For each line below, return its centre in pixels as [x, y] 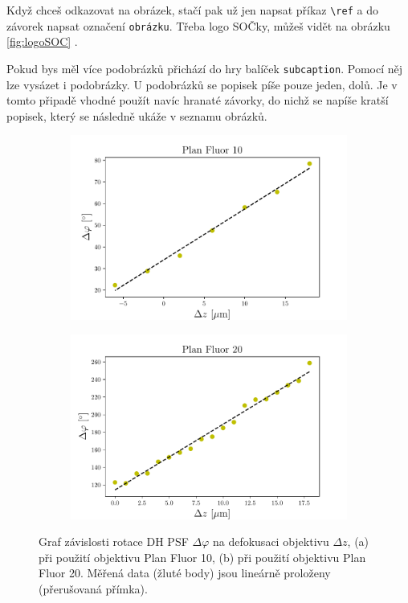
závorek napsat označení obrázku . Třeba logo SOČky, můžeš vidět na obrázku [198, 25]
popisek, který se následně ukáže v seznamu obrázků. [137, 115]
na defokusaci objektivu [271, 541]
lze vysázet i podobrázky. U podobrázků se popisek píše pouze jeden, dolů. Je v [202, 84]
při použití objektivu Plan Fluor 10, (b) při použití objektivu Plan [202, 557]
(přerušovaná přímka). [93, 588]
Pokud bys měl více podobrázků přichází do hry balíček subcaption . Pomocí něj [204, 68]
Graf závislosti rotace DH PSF [114, 541]
